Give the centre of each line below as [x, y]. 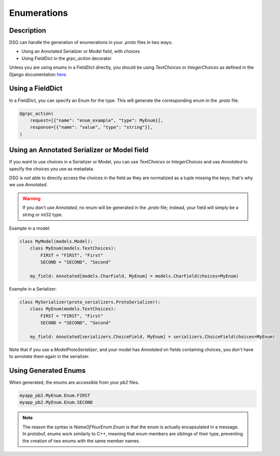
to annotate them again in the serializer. [49, 356]
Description [28, 30]
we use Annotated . [28, 185]
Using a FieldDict [36, 88]
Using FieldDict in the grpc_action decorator [67, 58]
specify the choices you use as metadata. [52, 169]
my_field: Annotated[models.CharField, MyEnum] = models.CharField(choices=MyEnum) [134, 276]
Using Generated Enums [47, 371]
